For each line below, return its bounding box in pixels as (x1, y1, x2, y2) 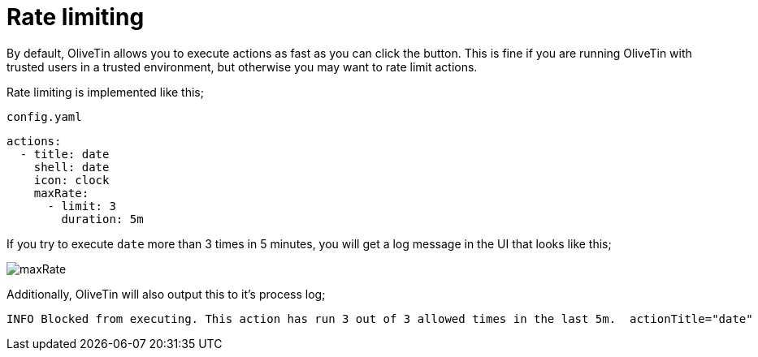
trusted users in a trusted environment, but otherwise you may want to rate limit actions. (6, 59, 478, 74)
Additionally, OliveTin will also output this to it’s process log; (6, 286, 326, 301)
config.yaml (6, 110, 82, 123)
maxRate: (33, 186, 89, 200)
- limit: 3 (47, 199, 116, 213)
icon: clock (33, 173, 110, 187)
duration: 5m (61, 212, 144, 226)
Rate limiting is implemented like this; (6, 84, 204, 99)
